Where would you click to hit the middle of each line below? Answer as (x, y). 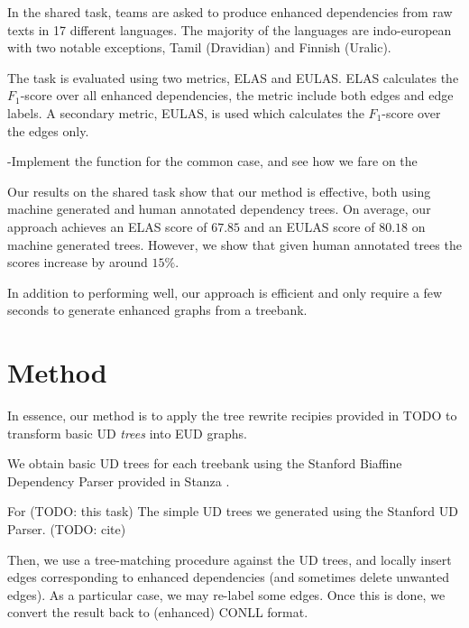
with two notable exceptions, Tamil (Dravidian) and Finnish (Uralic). (199, 47)
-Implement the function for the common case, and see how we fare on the (212, 161)
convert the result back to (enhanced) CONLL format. (158, 612)
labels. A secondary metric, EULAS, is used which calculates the (186, 112)
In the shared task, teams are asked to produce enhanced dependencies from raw (230, 12)
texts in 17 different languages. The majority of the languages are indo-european (230, 29)
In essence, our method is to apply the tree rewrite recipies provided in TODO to (232, 416)
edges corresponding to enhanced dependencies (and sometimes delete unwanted (229, 577)
